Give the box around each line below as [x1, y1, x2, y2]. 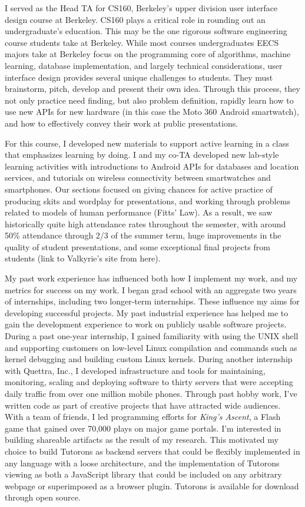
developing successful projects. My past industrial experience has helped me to [5, 306, 289, 319]
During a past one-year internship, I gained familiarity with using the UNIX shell [5, 330, 299, 342]
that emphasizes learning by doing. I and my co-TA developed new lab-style [5, 148, 279, 161]
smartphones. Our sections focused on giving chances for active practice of [5, 183, 273, 195]
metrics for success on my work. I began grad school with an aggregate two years [5, 283, 297, 296]
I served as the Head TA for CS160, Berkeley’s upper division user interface [5, 2, 278, 14]
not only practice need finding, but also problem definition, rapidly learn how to [5, 94, 294, 106]
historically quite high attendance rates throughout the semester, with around [5, 217, 286, 230]
